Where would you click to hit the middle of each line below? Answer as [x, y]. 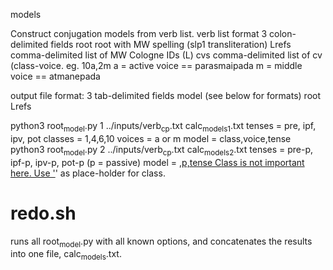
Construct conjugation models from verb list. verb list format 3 [139, 33]
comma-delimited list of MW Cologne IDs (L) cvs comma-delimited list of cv [166, 55]
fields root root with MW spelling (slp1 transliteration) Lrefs [171, 44]
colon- [283, 33]
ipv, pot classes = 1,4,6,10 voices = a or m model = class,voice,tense [151, 138]
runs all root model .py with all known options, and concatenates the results [161, 242]
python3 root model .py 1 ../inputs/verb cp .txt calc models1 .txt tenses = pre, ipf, [163, 127]
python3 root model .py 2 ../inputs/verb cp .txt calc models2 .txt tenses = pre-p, [162, 150]
